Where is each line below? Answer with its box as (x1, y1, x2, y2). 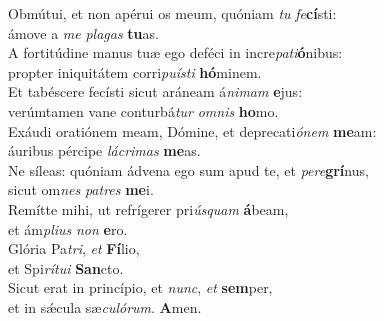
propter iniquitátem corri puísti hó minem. (8, 61, 262, 82)
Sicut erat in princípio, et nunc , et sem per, (8, 277, 273, 298)
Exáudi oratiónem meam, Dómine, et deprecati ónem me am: (8, 120, 377, 141)
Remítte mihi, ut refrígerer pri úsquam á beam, (8, 198, 289, 219)
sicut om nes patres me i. (8, 179, 154, 200)
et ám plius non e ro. (8, 218, 128, 239)
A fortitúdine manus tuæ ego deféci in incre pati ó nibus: (8, 42, 343, 63)
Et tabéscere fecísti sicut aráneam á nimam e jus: (8, 81, 303, 102)
